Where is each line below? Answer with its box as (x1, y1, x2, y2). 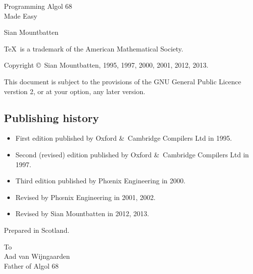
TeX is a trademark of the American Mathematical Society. (4, 43, 183, 53)
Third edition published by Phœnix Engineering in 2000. (15, 175, 186, 186)
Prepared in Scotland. (4, 224, 70, 235)
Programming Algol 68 (4, 1, 73, 11)
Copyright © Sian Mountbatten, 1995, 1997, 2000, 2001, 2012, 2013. (4, 60, 208, 70)
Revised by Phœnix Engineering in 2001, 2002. (15, 192, 156, 202)
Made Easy (4, 10, 37, 21)
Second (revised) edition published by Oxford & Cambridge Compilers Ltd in (15, 149, 249, 159)
